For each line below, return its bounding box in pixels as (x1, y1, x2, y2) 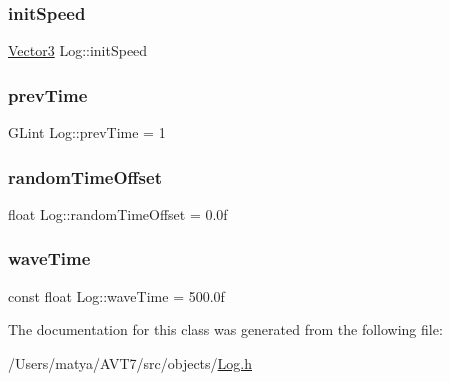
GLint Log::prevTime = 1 (8, 122, 166, 143)
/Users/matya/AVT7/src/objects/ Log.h (8, 352, 253, 373)
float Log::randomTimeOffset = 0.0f (8, 203, 228, 224)
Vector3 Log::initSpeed (8, 40, 148, 61)
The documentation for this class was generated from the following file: (8, 319, 443, 340)
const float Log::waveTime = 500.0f (8, 285, 225, 306)
